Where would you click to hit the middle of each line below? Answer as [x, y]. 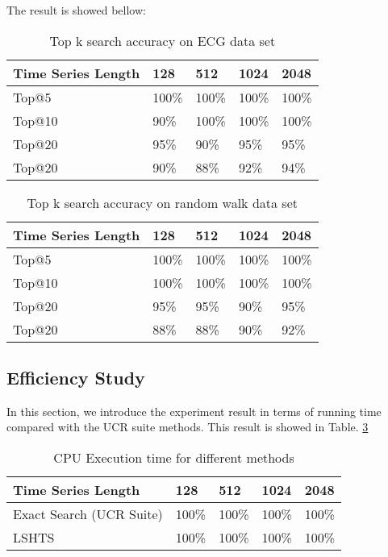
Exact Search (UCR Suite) [88, 513]
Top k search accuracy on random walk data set [162, 202]
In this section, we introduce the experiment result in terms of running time [194, 411]
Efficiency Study [76, 377]
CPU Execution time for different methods [174, 457]
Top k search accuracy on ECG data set [163, 40]
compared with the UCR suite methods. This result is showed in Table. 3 [188, 427]
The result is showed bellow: [76, 10]
